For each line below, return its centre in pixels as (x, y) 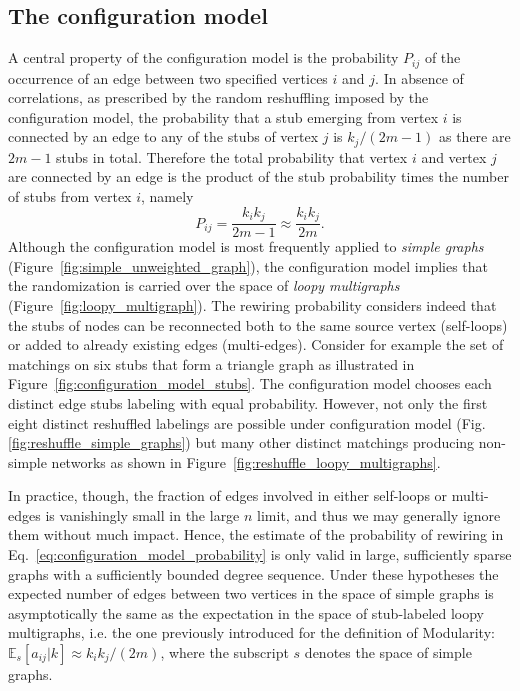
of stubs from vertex (70, 196)
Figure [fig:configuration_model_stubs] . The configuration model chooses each (250, 383)
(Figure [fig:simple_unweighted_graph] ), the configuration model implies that (248, 265)
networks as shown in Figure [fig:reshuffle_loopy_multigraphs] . (246, 461)
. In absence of (419, 77)
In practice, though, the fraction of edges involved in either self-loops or (228, 495)
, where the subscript (224, 652)
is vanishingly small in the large (142, 514)
